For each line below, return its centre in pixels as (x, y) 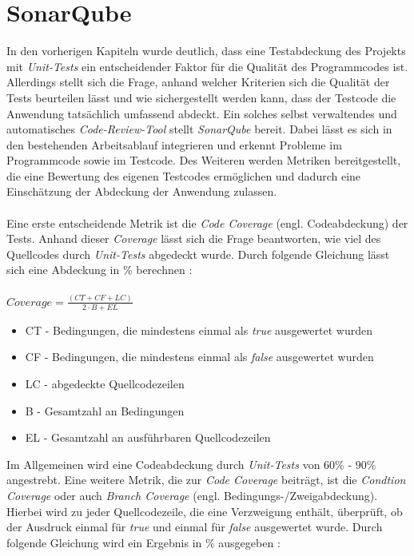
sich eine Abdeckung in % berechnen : (100, 270)
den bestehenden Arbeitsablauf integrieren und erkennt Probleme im (174, 144)
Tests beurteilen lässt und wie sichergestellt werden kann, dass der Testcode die (201, 97)
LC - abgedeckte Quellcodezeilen (105, 383)
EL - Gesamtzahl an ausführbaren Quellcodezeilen (148, 437)
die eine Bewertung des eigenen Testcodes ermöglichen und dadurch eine (184, 175)
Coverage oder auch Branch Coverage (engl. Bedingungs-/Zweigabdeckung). (192, 495)
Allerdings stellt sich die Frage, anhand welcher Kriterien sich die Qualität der (198, 82)
